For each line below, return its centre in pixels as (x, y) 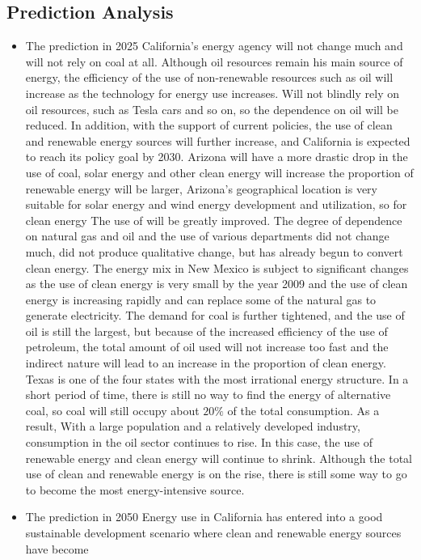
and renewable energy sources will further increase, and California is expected (218, 140)
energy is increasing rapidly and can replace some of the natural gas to (201, 299)
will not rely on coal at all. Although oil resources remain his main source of (214, 61)
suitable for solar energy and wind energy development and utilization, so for (216, 204)
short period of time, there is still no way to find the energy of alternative (208, 395)
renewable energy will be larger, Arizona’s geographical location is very (201, 188)
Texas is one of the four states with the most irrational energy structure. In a (217, 378)
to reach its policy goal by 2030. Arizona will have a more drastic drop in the (217, 157)
